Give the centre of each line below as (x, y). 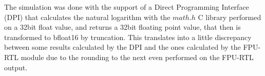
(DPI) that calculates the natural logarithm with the (87, 17)
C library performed (230, 17)
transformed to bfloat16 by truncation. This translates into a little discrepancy (128, 37)
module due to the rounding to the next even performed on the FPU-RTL (137, 57)
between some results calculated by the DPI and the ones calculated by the (122, 47)
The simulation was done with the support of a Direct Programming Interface (127, 7)
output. (16, 67)
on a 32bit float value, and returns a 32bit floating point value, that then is (122, 27)
